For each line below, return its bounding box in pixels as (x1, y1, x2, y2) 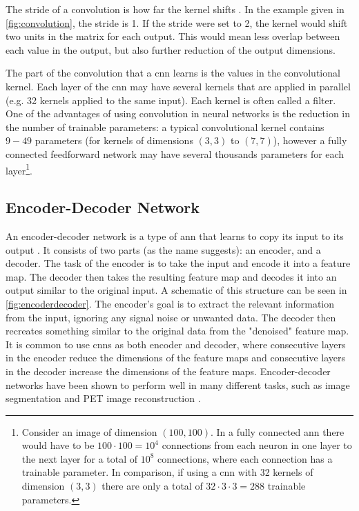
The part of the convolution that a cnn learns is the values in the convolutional (6, 66, 340, 80)
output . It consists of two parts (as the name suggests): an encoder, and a (6, 242, 321, 257)
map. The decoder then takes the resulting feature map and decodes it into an (6, 269, 337, 283)
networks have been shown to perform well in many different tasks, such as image (6, 377, 350, 392)
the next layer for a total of (21, 451, 138, 465)
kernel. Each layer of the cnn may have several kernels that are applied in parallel (6, 79, 351, 93)
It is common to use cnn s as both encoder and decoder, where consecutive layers (6, 337, 346, 351)
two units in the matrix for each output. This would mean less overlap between (6, 29, 340, 43)
